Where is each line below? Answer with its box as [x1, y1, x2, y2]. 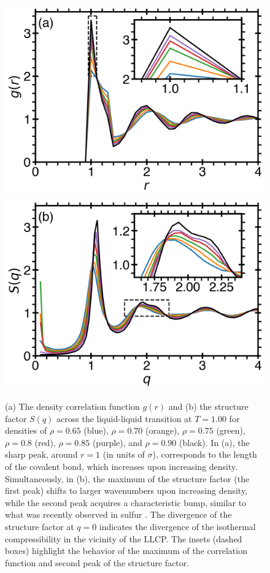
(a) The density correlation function [5, 400, 140, 413]
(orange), [145, 424, 180, 437]
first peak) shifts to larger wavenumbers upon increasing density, [5, 484, 248, 497]
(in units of [102, 448, 145, 461]
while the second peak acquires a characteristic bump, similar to [5, 496, 247, 509]
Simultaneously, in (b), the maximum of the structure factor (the [5, 472, 250, 485]
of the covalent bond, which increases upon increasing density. [5, 460, 238, 473]
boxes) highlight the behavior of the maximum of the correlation [5, 544, 247, 557]
